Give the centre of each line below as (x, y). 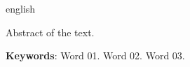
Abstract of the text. (50, 32)
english (21, 8)
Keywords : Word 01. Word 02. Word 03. (95, 55)
